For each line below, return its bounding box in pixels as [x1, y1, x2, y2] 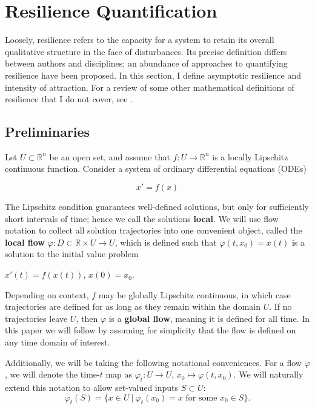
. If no [269, 300, 292, 313]
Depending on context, [5, 288, 89, 301]
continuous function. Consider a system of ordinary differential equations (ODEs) [5, 162, 307, 175]
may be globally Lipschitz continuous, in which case [98, 288, 291, 301]
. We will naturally [233, 368, 303, 381]
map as [105, 368, 133, 381]
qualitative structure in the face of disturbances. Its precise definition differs [5, 45, 287, 57]
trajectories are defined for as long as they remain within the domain [5, 300, 260, 313]
